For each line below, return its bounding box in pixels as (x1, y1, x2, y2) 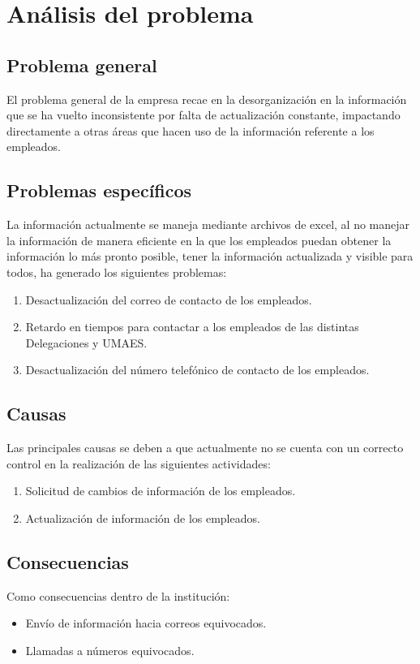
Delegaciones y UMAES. (25, 334, 148, 351)
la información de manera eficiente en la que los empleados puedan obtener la (6, 231, 392, 248)
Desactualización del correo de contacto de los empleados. (25, 291, 312, 308)
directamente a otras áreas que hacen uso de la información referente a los (6, 122, 375, 139)
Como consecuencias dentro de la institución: (6, 587, 230, 604)
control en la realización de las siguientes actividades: (6, 455, 271, 472)
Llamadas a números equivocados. (25, 641, 195, 658)
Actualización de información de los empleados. (25, 509, 260, 526)
